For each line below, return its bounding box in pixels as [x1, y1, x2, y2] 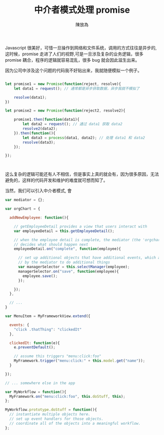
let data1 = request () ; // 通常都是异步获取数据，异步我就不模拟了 [14, 86, 140, 91]
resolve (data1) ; [14, 95, 47, 100]
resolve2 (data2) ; [22, 126, 58, 131]
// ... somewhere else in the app [5, 380, 76, 386]
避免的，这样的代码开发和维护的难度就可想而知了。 [5, 177, 108, 183]
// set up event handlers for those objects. [9, 416, 104, 421]
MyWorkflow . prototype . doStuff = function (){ [5, 407, 97, 412]
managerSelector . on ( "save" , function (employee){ [18, 269, 119, 274]
